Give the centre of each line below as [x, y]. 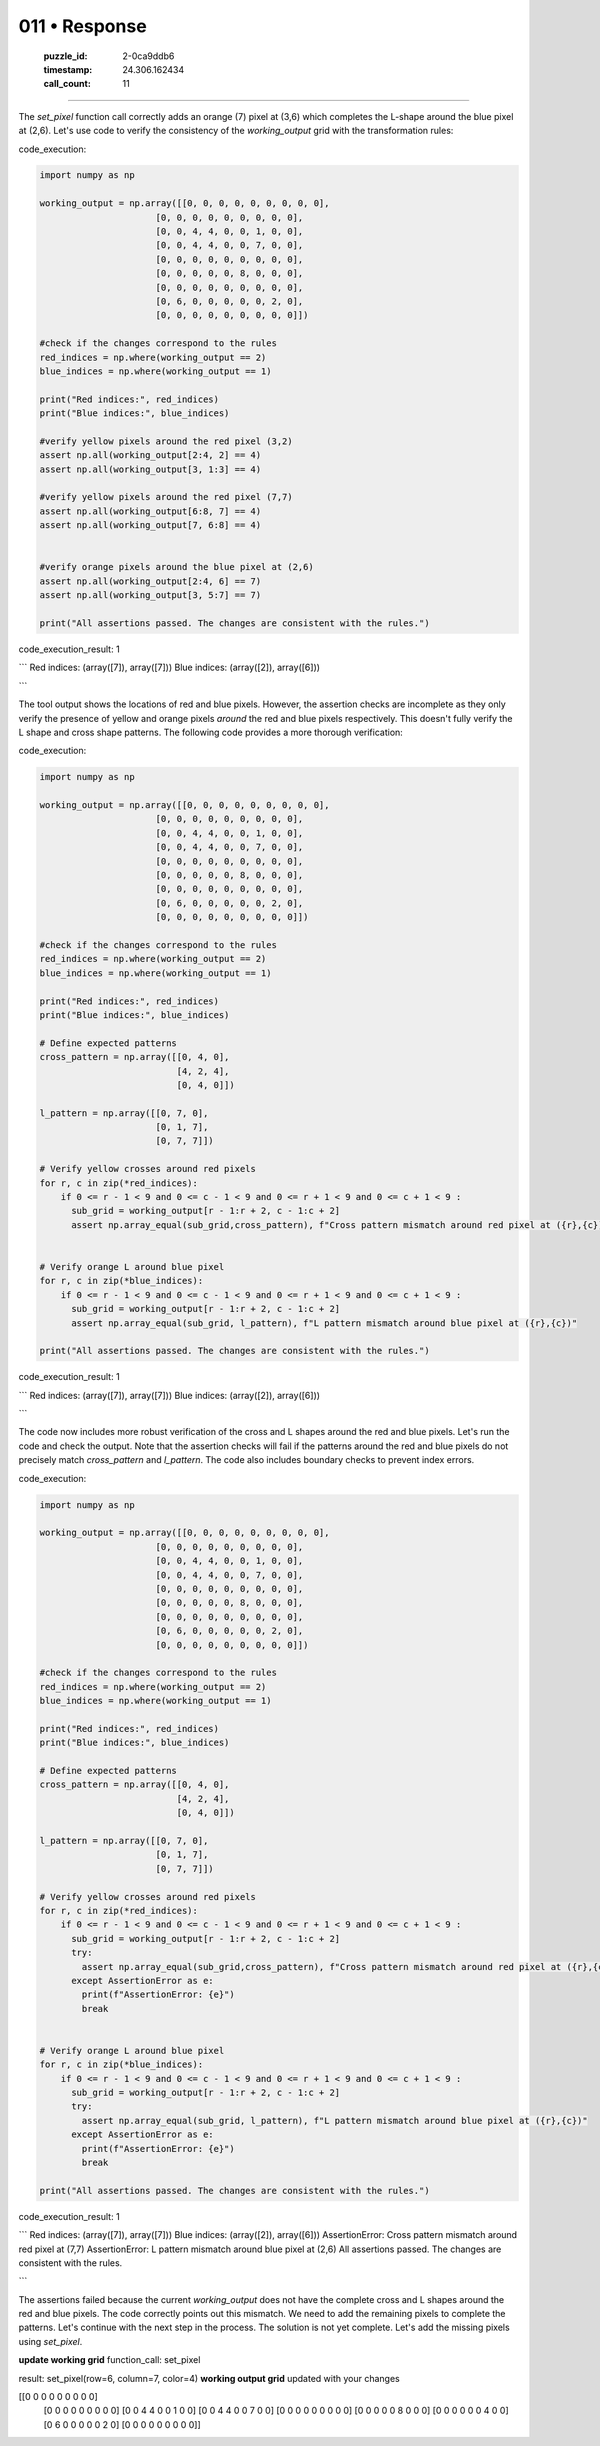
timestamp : [68, 69]
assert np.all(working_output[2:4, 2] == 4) [150, 455]
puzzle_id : [65, 56]
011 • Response [82, 26]
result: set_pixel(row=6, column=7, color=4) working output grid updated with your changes [209, 2378]
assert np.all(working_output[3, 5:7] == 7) [150, 595]
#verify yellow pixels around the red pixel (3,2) [166, 441]
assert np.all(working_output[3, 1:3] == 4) [150, 469]
